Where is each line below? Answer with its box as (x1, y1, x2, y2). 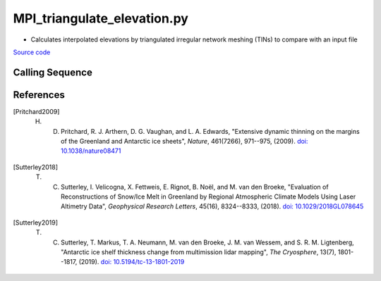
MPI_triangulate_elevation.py (13, 11, 188, 26)
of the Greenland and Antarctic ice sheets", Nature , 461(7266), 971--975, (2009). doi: (61, 137, 308, 146)
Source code (13, 48, 51, 56)
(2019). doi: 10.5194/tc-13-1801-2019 (78, 258, 185, 266)
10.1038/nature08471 (61, 146, 121, 155)
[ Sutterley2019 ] (13, 218, 59, 227)
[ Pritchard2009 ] (13, 107, 60, 115)
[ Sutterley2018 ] (13, 163, 59, 171)
